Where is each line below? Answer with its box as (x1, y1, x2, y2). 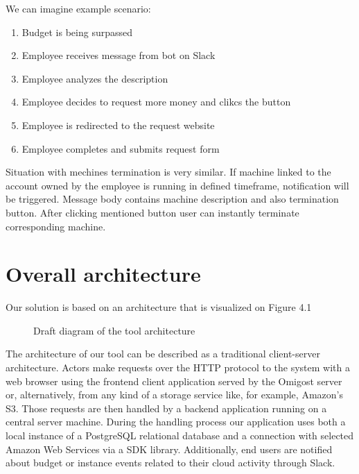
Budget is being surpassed (21, 24, 133, 39)
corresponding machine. (6, 219, 106, 233)
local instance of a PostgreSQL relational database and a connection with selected (6, 428, 354, 442)
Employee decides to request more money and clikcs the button (21, 94, 291, 109)
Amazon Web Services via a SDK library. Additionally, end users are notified (6, 441, 333, 456)
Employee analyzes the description (21, 71, 168, 85)
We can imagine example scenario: (6, 1, 151, 15)
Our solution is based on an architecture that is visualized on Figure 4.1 (6, 300, 312, 314)
